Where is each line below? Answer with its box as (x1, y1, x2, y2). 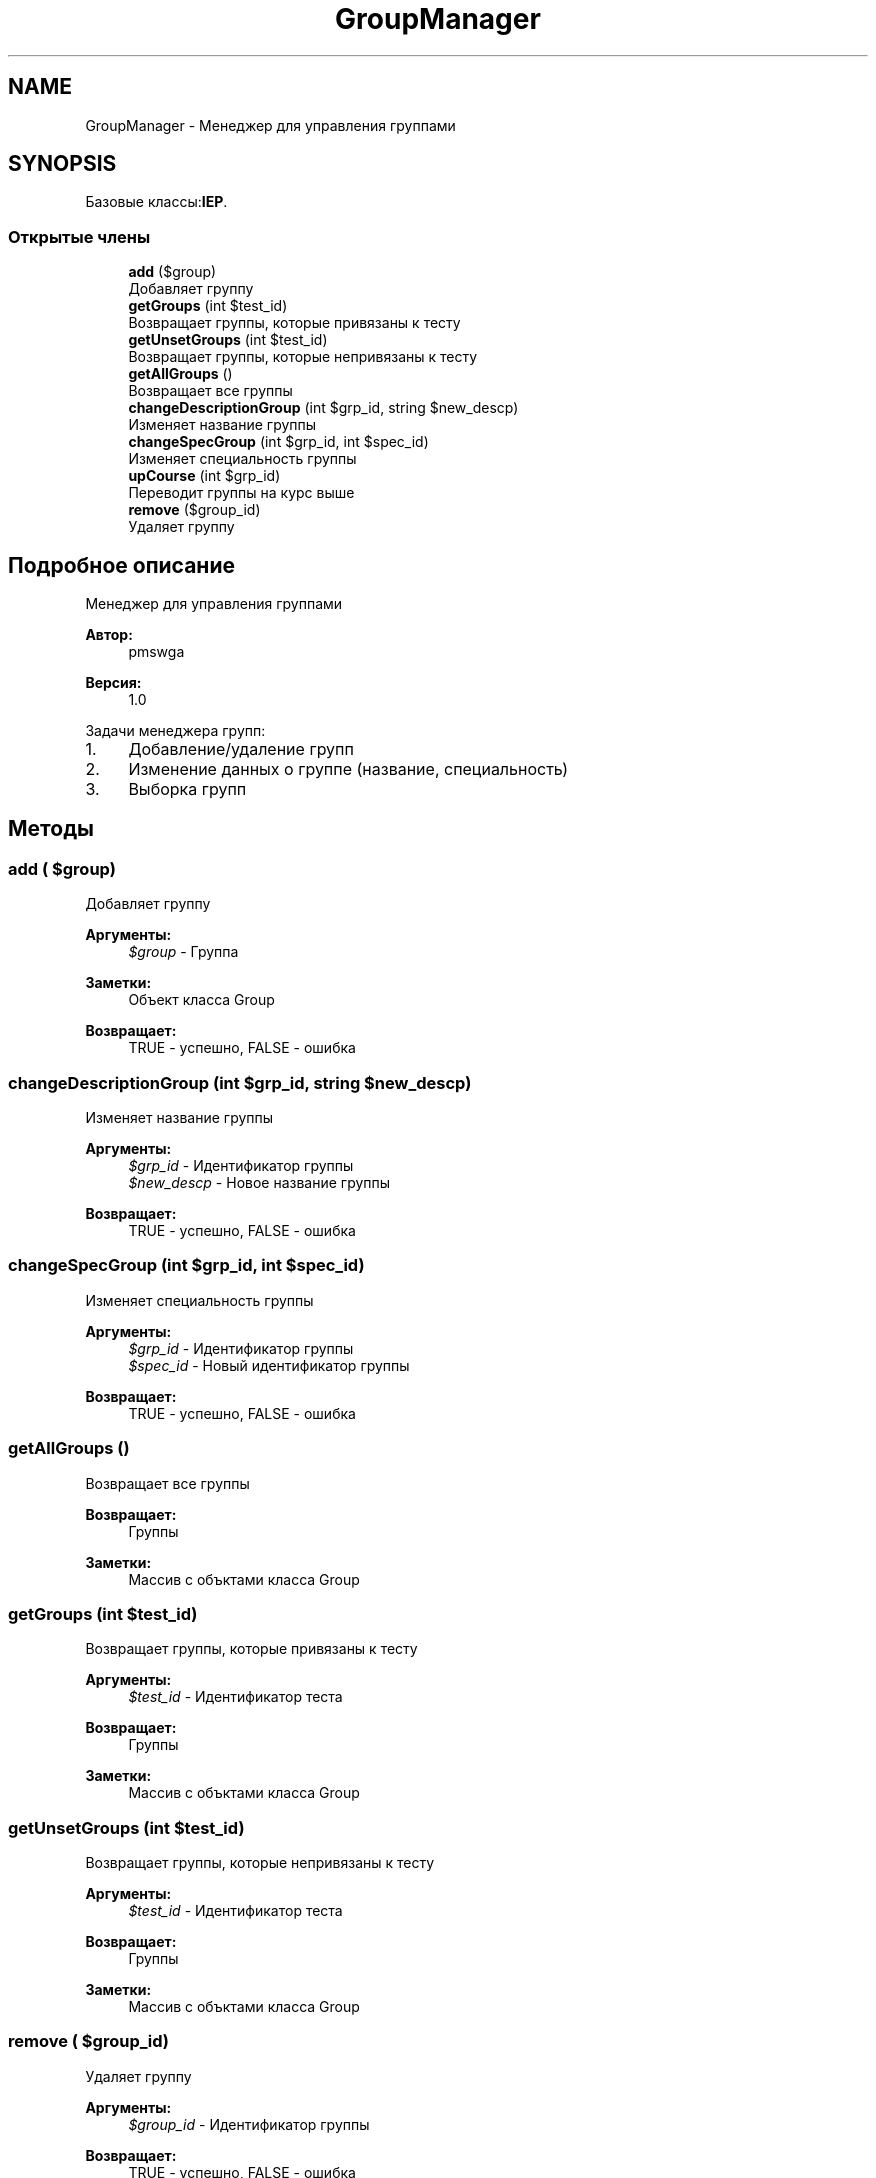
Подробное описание (8, 552, 235, 578)
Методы (8, 816, 94, 842)
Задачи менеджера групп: (85, 722, 266, 740)
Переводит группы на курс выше (128, 484, 355, 502)
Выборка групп (128, 779, 247, 800)
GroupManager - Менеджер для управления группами (85, 116, 456, 134)
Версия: (85, 674, 142, 692)
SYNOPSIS (8, 151, 117, 177)
